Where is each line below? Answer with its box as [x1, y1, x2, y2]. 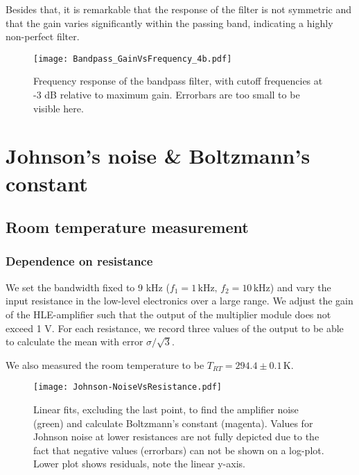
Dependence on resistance [6, 252, 153, 270]
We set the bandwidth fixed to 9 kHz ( [6, 279, 170, 294]
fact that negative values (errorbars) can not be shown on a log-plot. [33, 442, 324, 457]
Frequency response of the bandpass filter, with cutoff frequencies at [33, 74, 323, 88]
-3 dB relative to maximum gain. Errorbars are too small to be [33, 87, 300, 102]
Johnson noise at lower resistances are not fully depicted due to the [33, 429, 319, 444]
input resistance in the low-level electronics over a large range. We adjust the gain [6, 293, 353, 308]
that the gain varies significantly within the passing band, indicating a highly [6, 15, 333, 30]
